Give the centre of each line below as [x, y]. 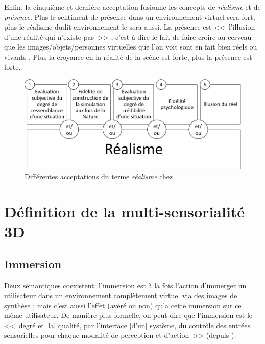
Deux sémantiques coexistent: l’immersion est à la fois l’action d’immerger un [125, 285]
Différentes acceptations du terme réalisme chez [99, 176]
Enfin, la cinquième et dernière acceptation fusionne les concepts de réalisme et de [132, 7]
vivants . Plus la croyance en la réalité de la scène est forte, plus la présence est [128, 56]
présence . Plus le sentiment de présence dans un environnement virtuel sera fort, [130, 17]
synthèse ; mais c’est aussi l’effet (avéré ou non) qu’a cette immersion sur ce [123, 305]
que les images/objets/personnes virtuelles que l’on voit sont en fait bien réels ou [131, 47]
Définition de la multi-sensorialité [125, 211]
